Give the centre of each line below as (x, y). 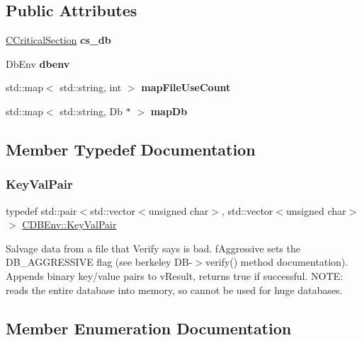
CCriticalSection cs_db (58, 40)
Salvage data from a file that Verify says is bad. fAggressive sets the (153, 248)
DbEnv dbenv (38, 63)
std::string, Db (91, 111)
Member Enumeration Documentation (149, 328)
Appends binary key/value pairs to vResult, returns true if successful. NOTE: (174, 275)
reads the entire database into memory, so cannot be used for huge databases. (174, 289)
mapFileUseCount (186, 87)
